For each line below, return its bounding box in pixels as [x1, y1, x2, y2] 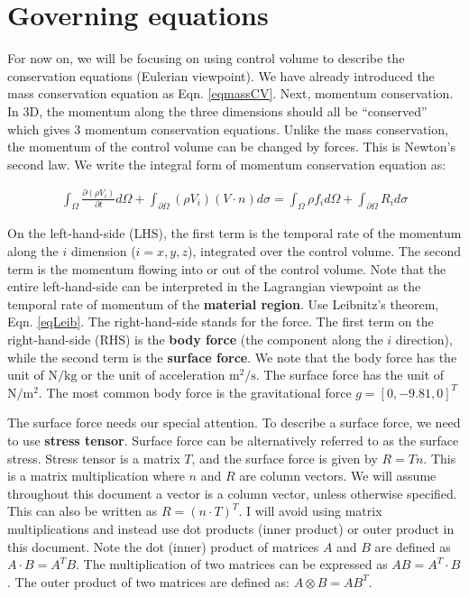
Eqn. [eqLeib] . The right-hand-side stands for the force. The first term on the [7, 312, 434, 331]
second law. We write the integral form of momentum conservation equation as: [7, 154, 446, 173]
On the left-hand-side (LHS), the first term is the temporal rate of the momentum [7, 224, 462, 243]
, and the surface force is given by [191, 448, 378, 467]
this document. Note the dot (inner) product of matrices [7, 537, 319, 556]
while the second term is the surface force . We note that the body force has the [7, 347, 457, 366]
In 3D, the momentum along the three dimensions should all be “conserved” [7, 101, 428, 120]
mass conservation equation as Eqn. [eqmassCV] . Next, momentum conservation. [7, 84, 454, 103]
